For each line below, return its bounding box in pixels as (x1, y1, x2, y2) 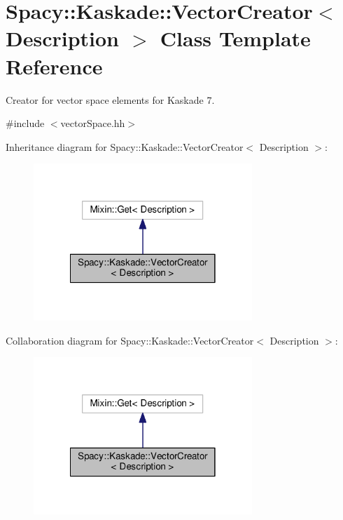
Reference (6, 51, 103, 80)
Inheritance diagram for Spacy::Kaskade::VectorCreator (6, 139, 244, 154)
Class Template (160, 24, 311, 53)
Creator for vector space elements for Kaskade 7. (6, 92, 215, 107)
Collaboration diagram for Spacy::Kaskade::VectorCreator (6, 333, 254, 347)
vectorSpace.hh (60, 116, 125, 131)
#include (6, 116, 45, 131)
